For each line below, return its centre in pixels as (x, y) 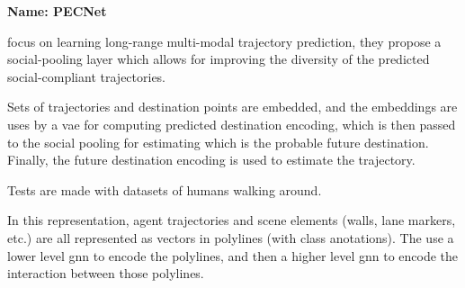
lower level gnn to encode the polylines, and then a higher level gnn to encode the (233, 255)
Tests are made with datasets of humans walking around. (165, 189)
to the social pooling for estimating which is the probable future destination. (218, 142)
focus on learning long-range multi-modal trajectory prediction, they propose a (224, 41)
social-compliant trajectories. (87, 76)
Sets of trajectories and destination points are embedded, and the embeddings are (232, 107)
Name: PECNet (57, 11)
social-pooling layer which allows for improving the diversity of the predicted (219, 59)
